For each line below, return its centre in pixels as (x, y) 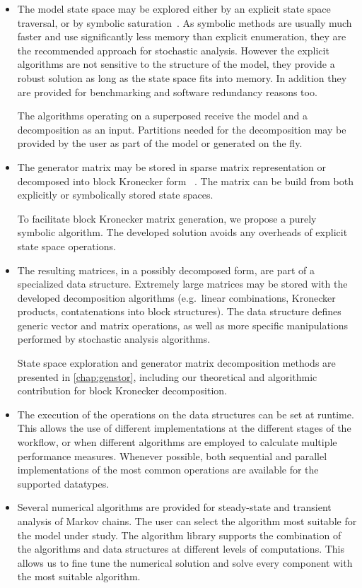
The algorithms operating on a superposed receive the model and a (163, 116)
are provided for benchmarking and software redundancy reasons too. (167, 92)
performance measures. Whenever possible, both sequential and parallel (172, 455)
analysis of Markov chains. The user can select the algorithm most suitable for (187, 521)
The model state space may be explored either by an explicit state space (174, 8)
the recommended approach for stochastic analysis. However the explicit (173, 50)
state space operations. (66, 246)
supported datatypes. (63, 483)
